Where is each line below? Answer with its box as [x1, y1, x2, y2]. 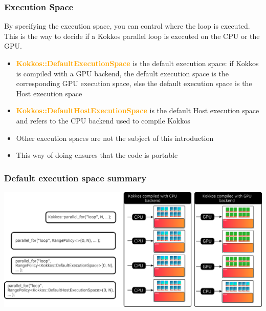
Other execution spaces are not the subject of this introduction [16, 132, 214, 143]
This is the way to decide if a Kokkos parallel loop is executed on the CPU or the [4, 30, 260, 41]
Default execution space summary [4, 171, 147, 184]
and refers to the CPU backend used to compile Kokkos [16, 115, 190, 126]
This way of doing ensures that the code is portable [16, 150, 178, 160]
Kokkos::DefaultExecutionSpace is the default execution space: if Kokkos [16, 58, 259, 68]
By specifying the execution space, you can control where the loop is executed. [4, 20, 250, 31]
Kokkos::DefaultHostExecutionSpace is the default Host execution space [16, 105, 259, 116]
